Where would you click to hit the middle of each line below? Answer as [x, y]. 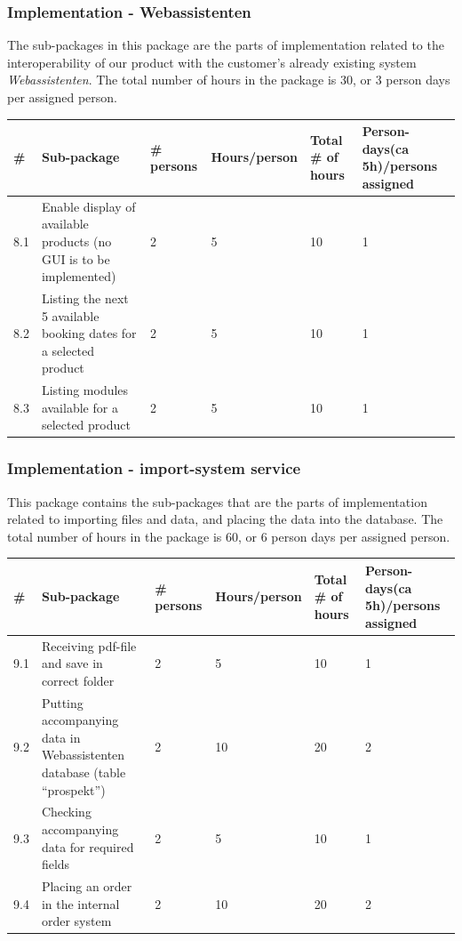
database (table [84, 772]
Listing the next [85, 298]
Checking [66, 812]
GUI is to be [76, 258]
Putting [62, 702]
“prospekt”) [73, 789]
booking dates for [89, 333]
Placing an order [87, 886]
